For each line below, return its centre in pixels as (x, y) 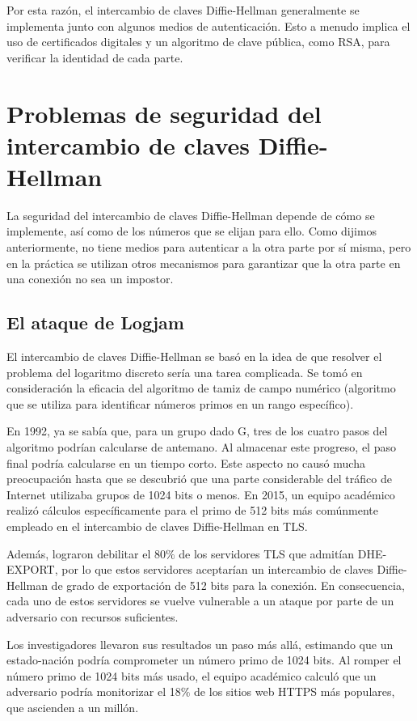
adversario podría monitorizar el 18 (94, 691)
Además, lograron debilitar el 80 (86, 553)
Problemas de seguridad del (164, 113)
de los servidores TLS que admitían (267, 553)
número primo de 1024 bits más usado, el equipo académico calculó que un (192, 675)
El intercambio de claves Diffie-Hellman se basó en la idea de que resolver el (194, 356)
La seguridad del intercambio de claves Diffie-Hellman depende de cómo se (191, 215)
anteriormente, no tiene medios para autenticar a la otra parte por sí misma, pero (209, 247)
